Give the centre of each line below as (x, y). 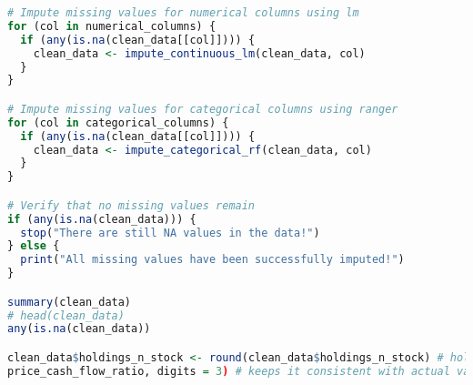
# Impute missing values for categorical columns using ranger (203, 109)
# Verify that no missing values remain (131, 205)
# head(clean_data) (66, 315)
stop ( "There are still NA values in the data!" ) (170, 233)
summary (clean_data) (70, 302)
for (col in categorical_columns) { (118, 122)
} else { (34, 246)
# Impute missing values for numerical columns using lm (183, 13)
